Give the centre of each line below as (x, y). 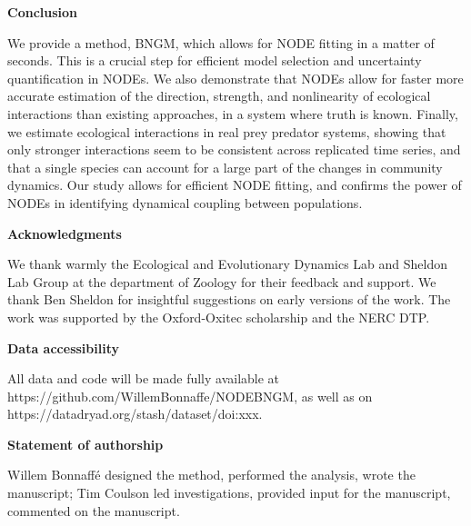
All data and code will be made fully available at (144, 378)
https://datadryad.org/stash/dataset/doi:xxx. (135, 414)
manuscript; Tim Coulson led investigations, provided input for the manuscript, (229, 493)
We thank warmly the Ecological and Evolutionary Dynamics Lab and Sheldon (227, 264)
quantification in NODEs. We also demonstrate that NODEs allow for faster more (235, 78)
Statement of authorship (85, 444)
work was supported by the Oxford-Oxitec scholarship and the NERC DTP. (219, 317)
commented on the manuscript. (94, 510)
